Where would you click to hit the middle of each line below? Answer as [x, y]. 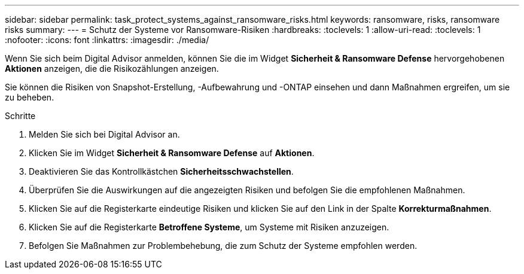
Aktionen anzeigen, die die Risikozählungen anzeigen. [112, 68]
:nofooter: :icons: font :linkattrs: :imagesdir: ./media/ [107, 40]
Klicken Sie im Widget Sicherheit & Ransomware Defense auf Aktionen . [172, 153]
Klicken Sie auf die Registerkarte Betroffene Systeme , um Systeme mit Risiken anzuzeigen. [209, 227]
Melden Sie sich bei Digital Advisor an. [104, 134]
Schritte [20, 116]
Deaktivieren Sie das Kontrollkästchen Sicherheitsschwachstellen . [161, 171]
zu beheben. [30, 97]
